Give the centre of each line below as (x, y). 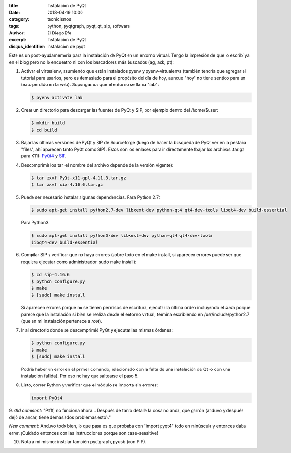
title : (14, 6)
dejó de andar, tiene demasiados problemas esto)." (60, 417)
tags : (14, 26)
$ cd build (44, 130)
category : (19, 19)
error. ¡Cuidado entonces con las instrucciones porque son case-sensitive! (83, 433)
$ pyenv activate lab (57, 98)
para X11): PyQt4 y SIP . (44, 156)
